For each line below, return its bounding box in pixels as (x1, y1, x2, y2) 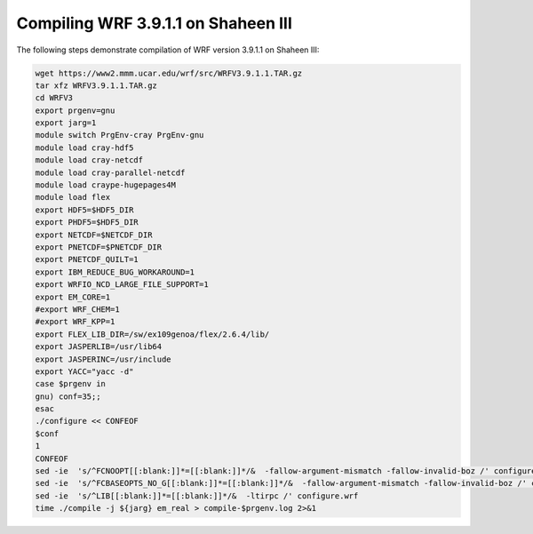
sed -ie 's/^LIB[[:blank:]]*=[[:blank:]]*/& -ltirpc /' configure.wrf (35, 490, 359, 501)
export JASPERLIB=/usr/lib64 (35, 342, 163, 352)
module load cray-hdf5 (35, 142, 134, 153)
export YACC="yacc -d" (35, 366, 134, 377)
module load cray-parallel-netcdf (35, 167, 186, 178)
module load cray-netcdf (35, 155, 144, 165)
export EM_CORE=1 (35, 291, 111, 302)
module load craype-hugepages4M (35, 180, 177, 190)
